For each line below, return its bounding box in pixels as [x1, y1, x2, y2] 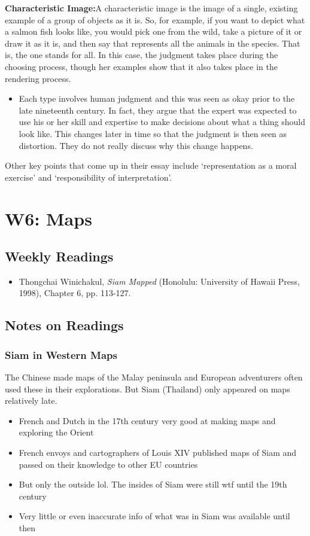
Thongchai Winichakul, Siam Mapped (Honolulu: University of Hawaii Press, [19, 275, 300, 287]
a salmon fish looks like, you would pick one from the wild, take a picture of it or [5, 25, 302, 38]
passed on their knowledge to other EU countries [19, 458, 198, 470]
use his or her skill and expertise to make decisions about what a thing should [19, 115, 306, 128]
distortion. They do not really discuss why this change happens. [19, 139, 253, 151]
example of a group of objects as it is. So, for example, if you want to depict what [5, 13, 305, 26]
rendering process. [5, 72, 71, 84]
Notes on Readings [5, 316, 124, 334]
